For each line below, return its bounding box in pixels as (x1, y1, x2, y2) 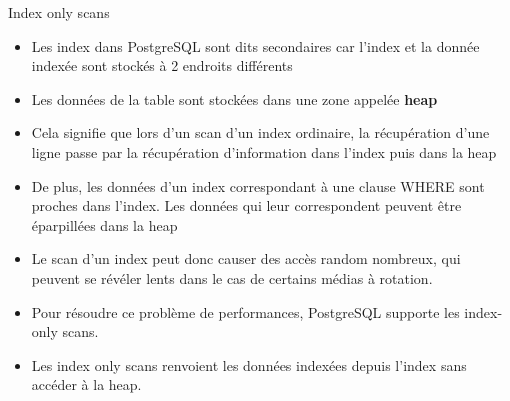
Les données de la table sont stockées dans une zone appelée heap (31, 88, 438, 109)
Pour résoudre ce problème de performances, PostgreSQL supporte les (31, 301, 460, 322)
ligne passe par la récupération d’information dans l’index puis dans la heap (31, 141, 497, 162)
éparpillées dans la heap (31, 214, 178, 235)
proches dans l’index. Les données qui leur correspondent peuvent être (31, 195, 462, 216)
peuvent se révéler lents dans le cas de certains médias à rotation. (31, 267, 433, 288)
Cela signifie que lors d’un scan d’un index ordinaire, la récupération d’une (31, 122, 490, 143)
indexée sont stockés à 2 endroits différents (31, 55, 293, 76)
